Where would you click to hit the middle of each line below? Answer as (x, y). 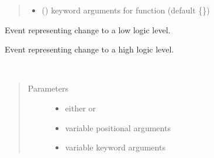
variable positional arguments (118, 127)
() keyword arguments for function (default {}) (126, 10)
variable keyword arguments (115, 147)
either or (80, 108)
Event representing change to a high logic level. (89, 49)
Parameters (48, 88)
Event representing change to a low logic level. (88, 29)
